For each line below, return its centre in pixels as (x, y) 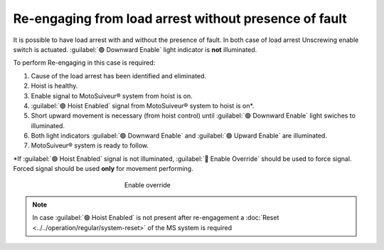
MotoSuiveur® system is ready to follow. (90, 145)
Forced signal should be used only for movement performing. (103, 169)
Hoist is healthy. (54, 86)
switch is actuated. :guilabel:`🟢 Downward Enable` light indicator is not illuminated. (135, 49)
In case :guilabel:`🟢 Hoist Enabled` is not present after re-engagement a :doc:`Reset (156, 218)
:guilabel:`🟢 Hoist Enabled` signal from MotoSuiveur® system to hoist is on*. (143, 105)
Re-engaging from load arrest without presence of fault (180, 19)
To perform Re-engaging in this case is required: (84, 63)
